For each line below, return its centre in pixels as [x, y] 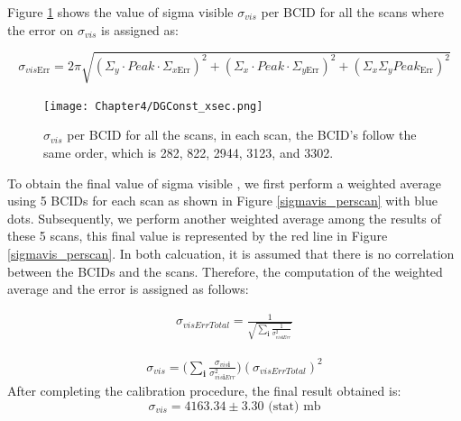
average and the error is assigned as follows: [128, 289]
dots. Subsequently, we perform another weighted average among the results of [224, 218]
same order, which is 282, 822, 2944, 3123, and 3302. [189, 152]
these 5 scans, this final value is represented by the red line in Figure [198, 236]
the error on [41, 29]
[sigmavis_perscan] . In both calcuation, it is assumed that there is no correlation [231, 253]
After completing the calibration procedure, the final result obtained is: [204, 391]
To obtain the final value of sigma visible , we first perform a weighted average [225, 183]
